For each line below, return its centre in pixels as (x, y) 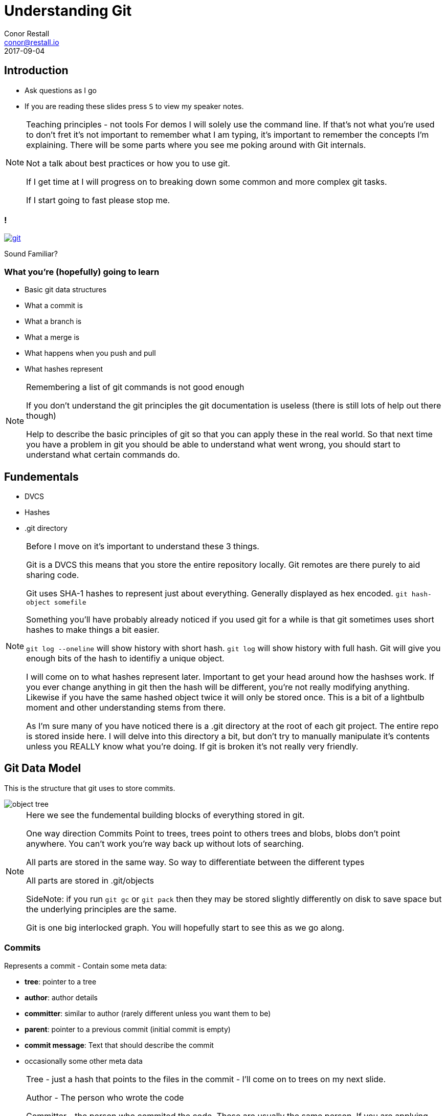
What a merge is (52, 337)
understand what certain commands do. (103, 455)
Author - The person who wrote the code (105, 1097)
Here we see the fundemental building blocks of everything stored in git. (165, 815)
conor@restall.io (32, 42)
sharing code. (53, 575)
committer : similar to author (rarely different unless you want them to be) (148, 1013)
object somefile (56, 602)
